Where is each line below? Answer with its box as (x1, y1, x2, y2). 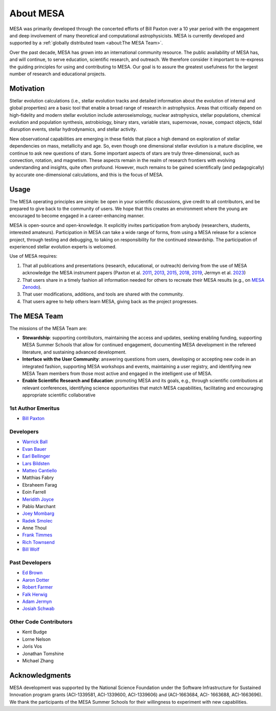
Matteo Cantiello (22, 467, 57, 473)
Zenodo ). (22, 284, 42, 290)
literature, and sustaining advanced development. (22, 349, 127, 355)
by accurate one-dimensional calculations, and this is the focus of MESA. (9, 172, 164, 178)
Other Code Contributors (9, 618, 73, 625)
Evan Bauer (22, 446, 47, 452)
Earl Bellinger (22, 453, 51, 459)
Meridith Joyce (22, 496, 54, 502)
